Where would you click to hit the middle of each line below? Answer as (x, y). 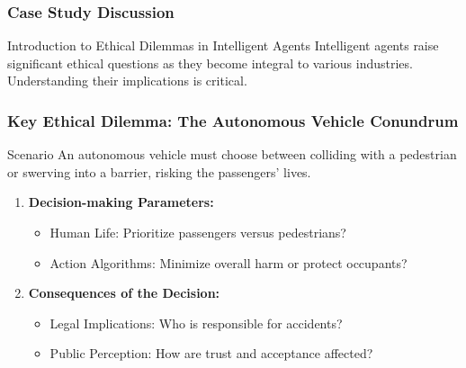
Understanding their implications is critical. (127, 81)
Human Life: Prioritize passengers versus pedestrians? (198, 232)
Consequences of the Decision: (124, 293)
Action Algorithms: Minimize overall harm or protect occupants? (229, 262)
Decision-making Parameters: (121, 202)
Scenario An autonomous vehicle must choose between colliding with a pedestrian (232, 154)
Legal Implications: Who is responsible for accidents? (196, 323)
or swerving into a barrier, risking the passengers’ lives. (159, 171)
